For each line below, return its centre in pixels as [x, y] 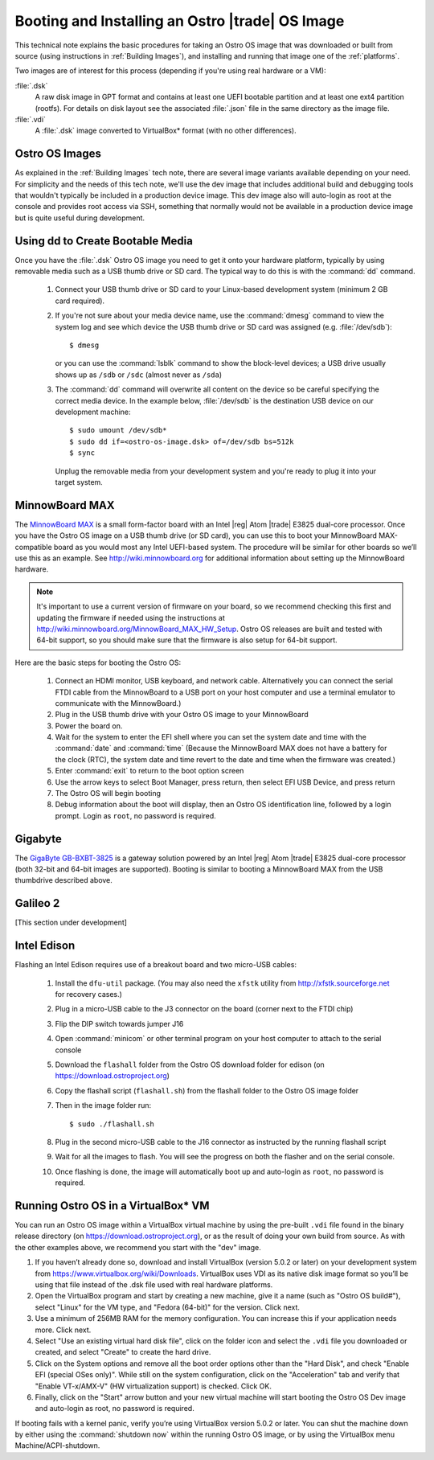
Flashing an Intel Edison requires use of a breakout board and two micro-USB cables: [156, 965]
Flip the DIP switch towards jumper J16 [119, 1023]
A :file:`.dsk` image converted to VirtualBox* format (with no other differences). [166, 131]
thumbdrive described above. [63, 880]
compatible [33, 547]
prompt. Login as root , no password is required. [135, 815]
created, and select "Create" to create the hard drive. [123, 1352]
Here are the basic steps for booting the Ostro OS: [98, 662]
